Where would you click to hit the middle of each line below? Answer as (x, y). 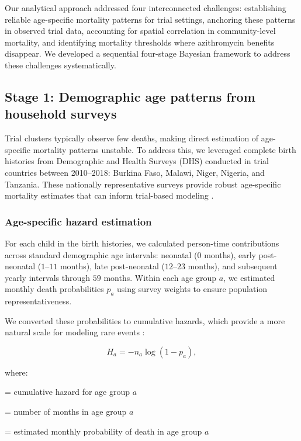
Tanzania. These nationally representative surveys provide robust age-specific (143, 184)
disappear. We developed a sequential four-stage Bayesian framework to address (148, 53)
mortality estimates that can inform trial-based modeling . (109, 195)
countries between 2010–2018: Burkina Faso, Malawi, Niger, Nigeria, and (135, 172)
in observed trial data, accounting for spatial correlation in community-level (140, 31)
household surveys (61, 114)
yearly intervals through (48, 277)
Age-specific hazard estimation (78, 221)
